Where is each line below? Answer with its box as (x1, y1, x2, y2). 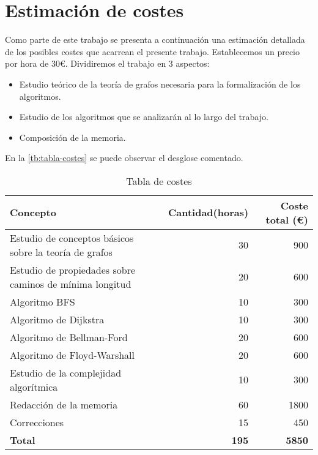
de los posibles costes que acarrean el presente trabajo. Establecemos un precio (5, 45, 300, 58)
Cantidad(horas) (168, 205, 249, 220)
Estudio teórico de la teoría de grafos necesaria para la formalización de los (19, 77, 301, 90)
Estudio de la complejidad (10, 365, 122, 380)
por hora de (5, 57, 49, 70)
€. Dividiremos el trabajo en (59, 57, 166, 70)
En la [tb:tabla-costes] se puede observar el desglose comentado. (5, 151, 243, 164)
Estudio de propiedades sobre (10, 262, 136, 277)
